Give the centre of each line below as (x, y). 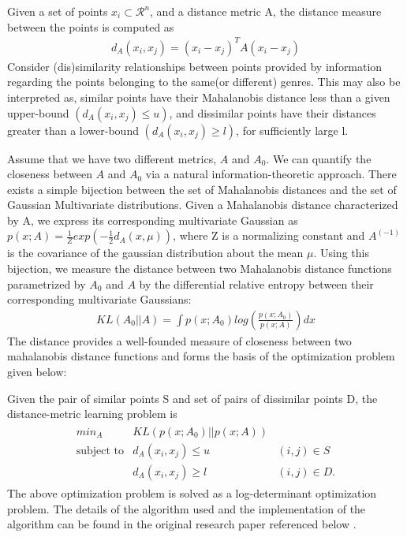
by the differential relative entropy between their (256, 283)
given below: (37, 372)
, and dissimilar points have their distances (273, 112)
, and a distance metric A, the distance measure (266, 11)
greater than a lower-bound (73, 130)
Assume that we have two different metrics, (112, 158)
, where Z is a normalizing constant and (269, 235)
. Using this (341, 253)
